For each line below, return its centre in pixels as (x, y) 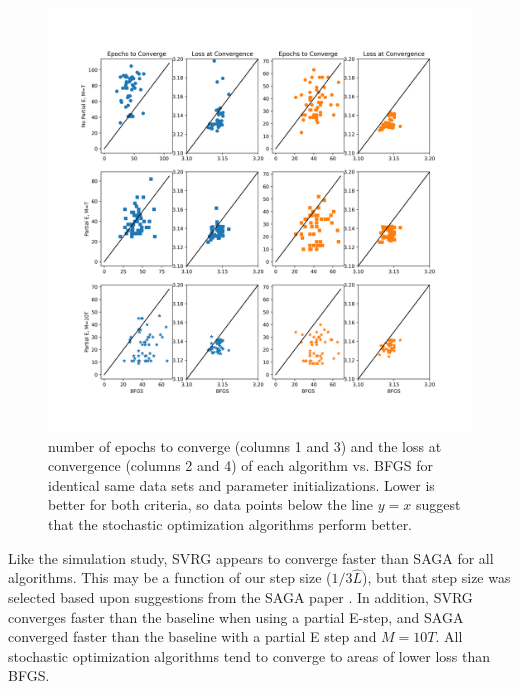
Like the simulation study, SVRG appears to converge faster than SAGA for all (251, 557)
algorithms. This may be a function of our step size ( (170, 577)
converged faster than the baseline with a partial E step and (192, 636)
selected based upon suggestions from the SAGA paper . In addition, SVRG (240, 596)
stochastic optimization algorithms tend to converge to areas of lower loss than (249, 655)
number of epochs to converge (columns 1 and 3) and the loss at (245, 445)
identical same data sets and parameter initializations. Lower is (241, 484)
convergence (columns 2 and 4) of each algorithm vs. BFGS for (240, 465)
